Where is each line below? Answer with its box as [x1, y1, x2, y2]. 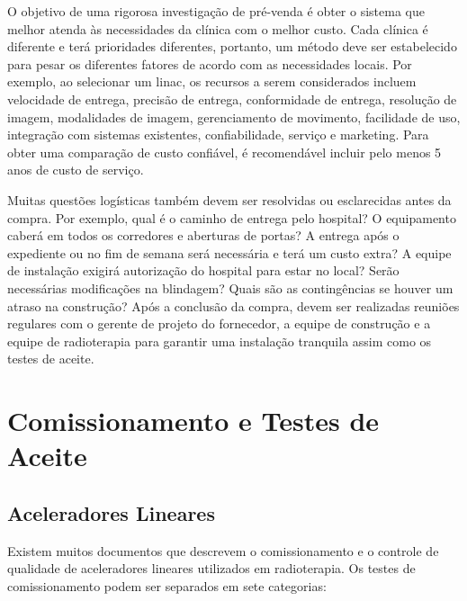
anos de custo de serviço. [7, 160, 144, 179]
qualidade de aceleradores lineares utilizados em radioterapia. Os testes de [7, 559, 416, 578]
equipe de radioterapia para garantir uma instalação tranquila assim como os [7, 331, 432, 350]
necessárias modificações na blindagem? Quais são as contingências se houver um [7, 278, 454, 297]
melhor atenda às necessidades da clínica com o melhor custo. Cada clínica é [7, 19, 428, 38]
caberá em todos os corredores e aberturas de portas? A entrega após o [7, 226, 400, 245]
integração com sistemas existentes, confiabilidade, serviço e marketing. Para [7, 125, 429, 144]
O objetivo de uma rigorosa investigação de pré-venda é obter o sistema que [7, 2, 425, 20]
